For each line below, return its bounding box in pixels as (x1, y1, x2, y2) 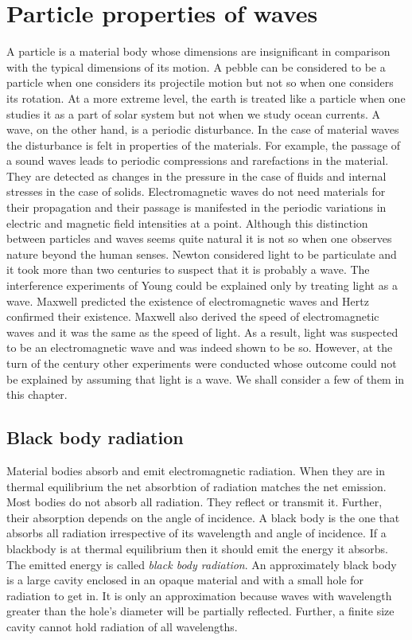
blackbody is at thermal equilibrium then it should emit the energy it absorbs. (6, 540, 389, 556)
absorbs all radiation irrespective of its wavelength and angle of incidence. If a (6, 525, 387, 541)
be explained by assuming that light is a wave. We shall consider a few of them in (6, 370, 405, 387)
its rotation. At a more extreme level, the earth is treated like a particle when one (6, 89, 406, 106)
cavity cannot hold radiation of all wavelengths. (6, 618, 238, 634)
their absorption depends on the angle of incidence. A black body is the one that (6, 509, 400, 525)
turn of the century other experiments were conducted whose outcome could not (6, 355, 397, 371)
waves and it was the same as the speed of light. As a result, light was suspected (6, 323, 398, 340)
